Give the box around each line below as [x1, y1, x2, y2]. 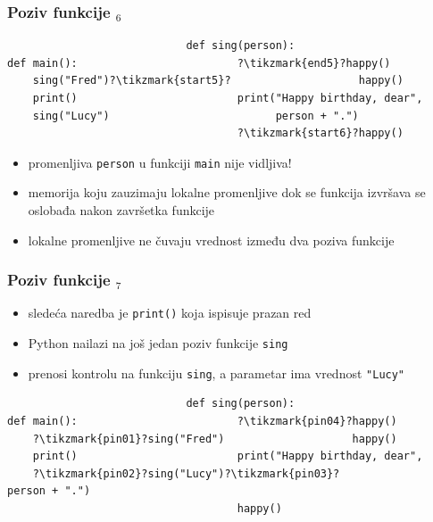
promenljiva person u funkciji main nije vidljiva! [28, 153, 292, 171]
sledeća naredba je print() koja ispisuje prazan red [28, 303, 312, 322]
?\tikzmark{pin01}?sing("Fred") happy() [32, 432, 397, 445]
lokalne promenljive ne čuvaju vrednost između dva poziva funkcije [28, 230, 395, 249]
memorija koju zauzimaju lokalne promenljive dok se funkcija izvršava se [28, 183, 426, 202]
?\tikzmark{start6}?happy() [237, 127, 404, 140]
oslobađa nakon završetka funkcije [28, 201, 215, 220]
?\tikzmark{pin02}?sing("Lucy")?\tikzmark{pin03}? [32, 467, 340, 480]
